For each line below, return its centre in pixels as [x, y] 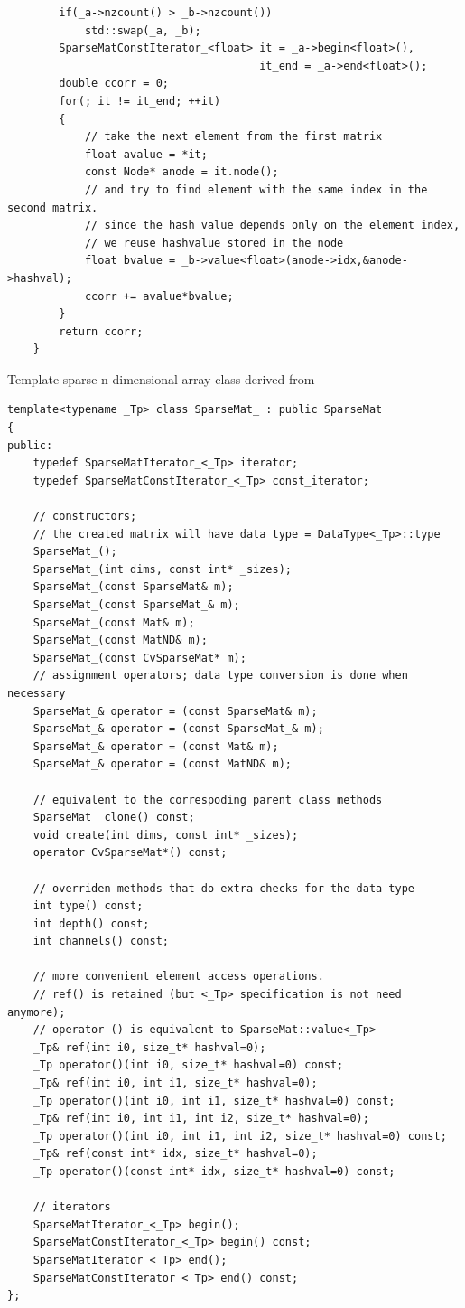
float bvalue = [130, 261]
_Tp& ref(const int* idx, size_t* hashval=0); [175, 1154]
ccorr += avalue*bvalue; [159, 296]
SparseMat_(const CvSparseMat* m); [139, 658]
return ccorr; [101, 331]
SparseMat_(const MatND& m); [120, 640]
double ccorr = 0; [114, 84]
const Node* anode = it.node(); [181, 172]
